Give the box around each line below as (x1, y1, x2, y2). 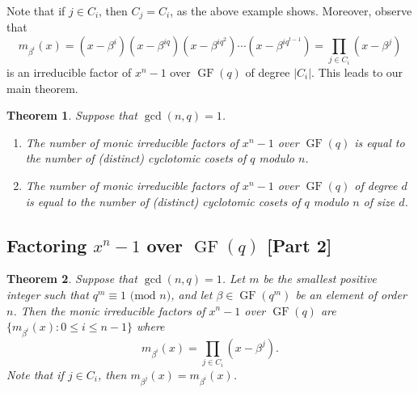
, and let (171, 285, 213, 302)
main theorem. (6, 79, 78, 96)
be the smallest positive (263, 270, 377, 287)
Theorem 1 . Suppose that (6, 107, 137, 124)
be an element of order (295, 285, 407, 302)
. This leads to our (311, 64, 403, 81)
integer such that (6, 285, 89, 302)
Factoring (6, 232, 87, 257)
